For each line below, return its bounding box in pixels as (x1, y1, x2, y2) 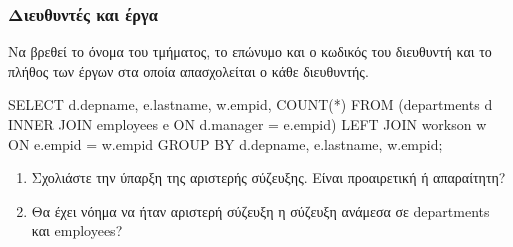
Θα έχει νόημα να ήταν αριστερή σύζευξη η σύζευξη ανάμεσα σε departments (31, 200, 490, 221)
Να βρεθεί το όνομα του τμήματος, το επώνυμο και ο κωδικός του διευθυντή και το (8, 41, 492, 62)
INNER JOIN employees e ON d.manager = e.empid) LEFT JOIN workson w (8, 114, 487, 134)
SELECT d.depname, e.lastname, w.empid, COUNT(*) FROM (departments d (8, 94, 493, 115)
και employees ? (31, 220, 123, 241)
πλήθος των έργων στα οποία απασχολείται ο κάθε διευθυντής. (8, 60, 369, 81)
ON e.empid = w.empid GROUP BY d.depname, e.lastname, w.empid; (8, 133, 443, 154)
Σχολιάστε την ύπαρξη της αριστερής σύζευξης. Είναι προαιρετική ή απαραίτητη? (31, 167, 506, 188)
